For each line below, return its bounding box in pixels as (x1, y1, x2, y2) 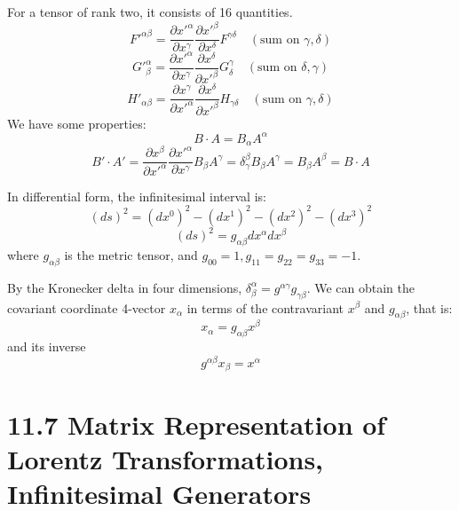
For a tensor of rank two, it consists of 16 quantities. (7, 3, 293, 20)
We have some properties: (7, 114, 146, 132)
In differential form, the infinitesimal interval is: (7, 186, 266, 205)
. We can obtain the (306, 278, 415, 296)
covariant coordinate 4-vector (7, 298, 166, 317)
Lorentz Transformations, (7, 440, 324, 476)
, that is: (406, 298, 453, 317)
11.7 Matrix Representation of (7, 405, 386, 442)
